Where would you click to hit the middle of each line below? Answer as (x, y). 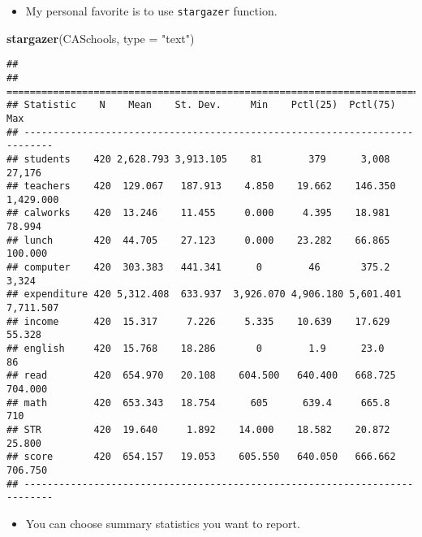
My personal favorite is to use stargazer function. (151, 11)
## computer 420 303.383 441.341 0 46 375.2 (198, 268)
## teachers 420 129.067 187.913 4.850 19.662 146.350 (201, 186)
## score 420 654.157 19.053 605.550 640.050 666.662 (201, 457)
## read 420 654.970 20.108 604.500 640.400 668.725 (201, 376)
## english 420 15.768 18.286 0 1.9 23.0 (196, 349)
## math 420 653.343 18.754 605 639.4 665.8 (198, 403)
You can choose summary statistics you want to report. (163, 523)
